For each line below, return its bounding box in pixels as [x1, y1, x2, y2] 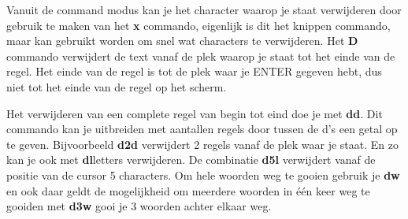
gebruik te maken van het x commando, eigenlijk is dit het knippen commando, [6, 17, 391, 33]
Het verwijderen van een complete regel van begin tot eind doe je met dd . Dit [6, 105, 383, 121]
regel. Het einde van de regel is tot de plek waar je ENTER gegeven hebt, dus [6, 63, 382, 80]
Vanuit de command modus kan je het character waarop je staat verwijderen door [6, 2, 402, 17]
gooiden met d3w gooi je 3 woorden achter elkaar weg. [6, 198, 272, 214]
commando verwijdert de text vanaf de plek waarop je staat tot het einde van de [6, 47, 395, 64]
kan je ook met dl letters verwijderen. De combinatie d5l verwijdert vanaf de [6, 151, 376, 168]
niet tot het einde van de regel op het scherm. [6, 78, 227, 95]
